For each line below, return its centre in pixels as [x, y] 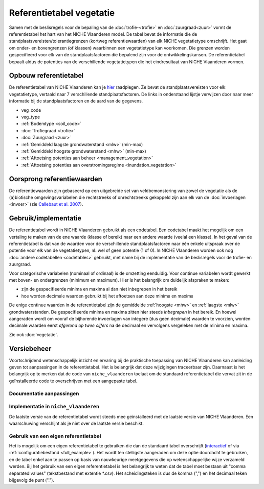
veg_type [31, 117]
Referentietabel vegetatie [62, 13]
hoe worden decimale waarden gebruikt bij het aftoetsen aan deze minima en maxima [107, 296]
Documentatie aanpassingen [44, 393]
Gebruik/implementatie [45, 218]
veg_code [31, 110]
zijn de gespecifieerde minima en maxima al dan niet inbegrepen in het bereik [99, 289]
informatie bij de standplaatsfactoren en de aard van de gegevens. [76, 101]
